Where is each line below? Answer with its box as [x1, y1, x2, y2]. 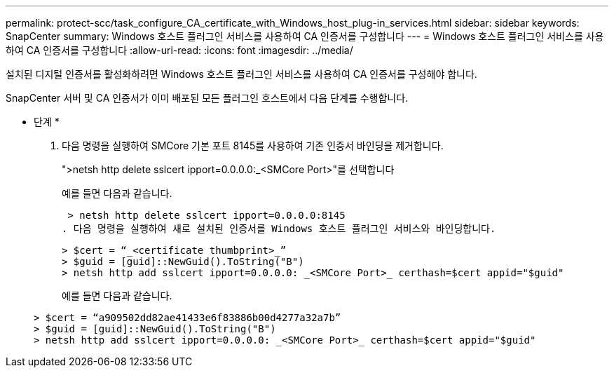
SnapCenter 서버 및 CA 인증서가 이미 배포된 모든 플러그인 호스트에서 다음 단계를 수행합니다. [6, 92, 409, 104]
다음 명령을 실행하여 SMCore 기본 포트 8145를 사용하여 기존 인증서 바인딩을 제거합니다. [62, 140, 444, 151]
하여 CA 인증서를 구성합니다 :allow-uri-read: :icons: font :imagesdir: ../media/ [6, 44, 353, 56]
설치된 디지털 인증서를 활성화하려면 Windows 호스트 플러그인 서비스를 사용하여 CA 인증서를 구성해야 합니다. [6, 68, 477, 80]
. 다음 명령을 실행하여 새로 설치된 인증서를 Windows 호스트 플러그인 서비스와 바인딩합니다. [62, 223, 496, 234]
